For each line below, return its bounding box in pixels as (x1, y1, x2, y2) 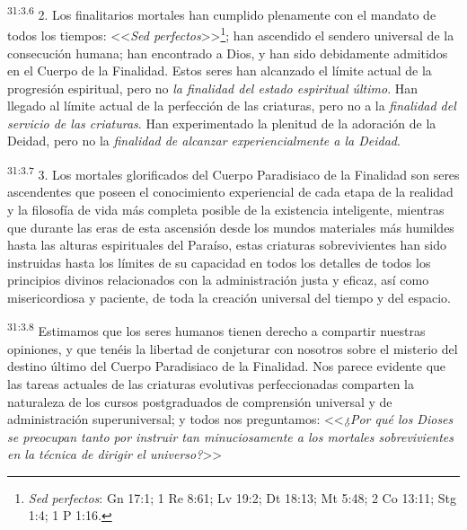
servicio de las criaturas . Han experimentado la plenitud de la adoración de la (7, 113, 436, 132)
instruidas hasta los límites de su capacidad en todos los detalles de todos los (7, 252, 431, 271)
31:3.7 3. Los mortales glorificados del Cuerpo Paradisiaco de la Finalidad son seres (7, 163, 460, 183)
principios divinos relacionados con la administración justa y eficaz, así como (7, 270, 429, 289)
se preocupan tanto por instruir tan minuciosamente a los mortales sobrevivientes (7, 427, 454, 446)
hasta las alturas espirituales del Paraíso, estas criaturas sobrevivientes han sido (7, 235, 447, 254)
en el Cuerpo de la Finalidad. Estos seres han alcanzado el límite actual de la (7, 61, 432, 80)
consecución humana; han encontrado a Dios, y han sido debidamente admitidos (7, 43, 448, 62)
